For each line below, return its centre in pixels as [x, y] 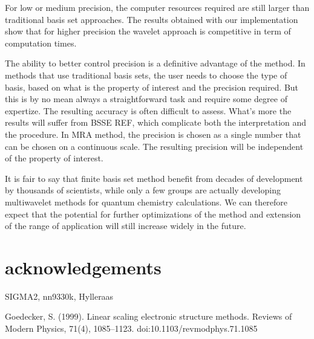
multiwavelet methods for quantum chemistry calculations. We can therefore [146, 202]
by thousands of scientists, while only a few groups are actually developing [143, 190]
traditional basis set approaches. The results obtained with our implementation [152, 19]
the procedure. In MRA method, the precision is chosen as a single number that [153, 134]
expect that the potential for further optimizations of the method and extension [153, 214]
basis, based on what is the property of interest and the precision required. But [152, 87]
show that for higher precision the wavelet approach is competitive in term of [148, 31]
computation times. [41, 43]
